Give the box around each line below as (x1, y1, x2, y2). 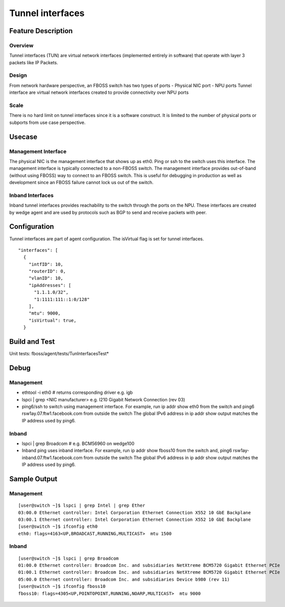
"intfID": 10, (28, 261, 64, 267)
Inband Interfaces (9, 192, 54, 199)
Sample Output (9, 475, 58, 483)
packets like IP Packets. (9, 59, 58, 65)
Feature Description (9, 27, 73, 35)
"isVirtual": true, (28, 318, 77, 323)
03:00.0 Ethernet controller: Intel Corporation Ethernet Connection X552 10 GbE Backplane (18, 510, 251, 515)
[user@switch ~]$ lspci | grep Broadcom (18, 555, 119, 561)
